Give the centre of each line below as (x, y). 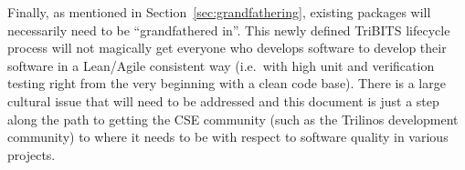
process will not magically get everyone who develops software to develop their (227, 48)
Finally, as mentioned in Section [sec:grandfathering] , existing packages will (219, 12)
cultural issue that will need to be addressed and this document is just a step (223, 100)
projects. (32, 154)
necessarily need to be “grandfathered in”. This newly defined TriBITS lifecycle (229, 30)
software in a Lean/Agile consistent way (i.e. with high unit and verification (221, 65)
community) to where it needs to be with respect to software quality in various (228, 137)
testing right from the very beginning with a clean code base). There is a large (227, 83)
